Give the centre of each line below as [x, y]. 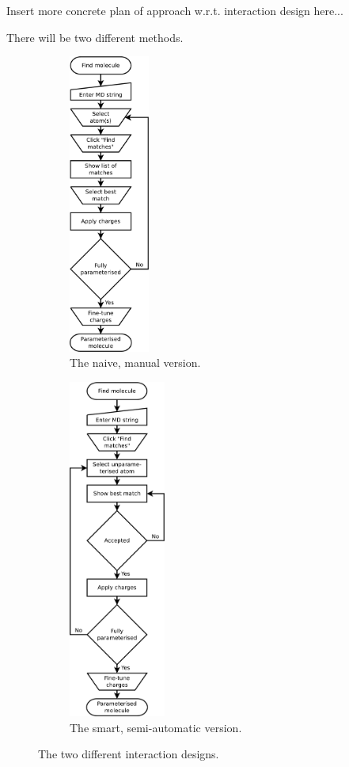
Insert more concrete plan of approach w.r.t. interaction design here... [175, 10]
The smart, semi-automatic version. [156, 727]
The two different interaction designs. [129, 754]
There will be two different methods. [95, 37]
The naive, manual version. [135, 363]
